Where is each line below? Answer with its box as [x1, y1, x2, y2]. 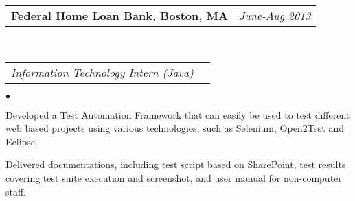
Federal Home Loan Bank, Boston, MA [11, 8, 228, 23]
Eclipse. [5, 134, 38, 148]
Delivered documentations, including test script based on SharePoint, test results [5, 157, 346, 172]
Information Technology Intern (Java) [11, 64, 194, 80]
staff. [5, 184, 27, 198]
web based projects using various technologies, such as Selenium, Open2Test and [5, 121, 345, 135]
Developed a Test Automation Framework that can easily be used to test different [5, 107, 350, 121]
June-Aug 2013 [238, 8, 311, 23]
